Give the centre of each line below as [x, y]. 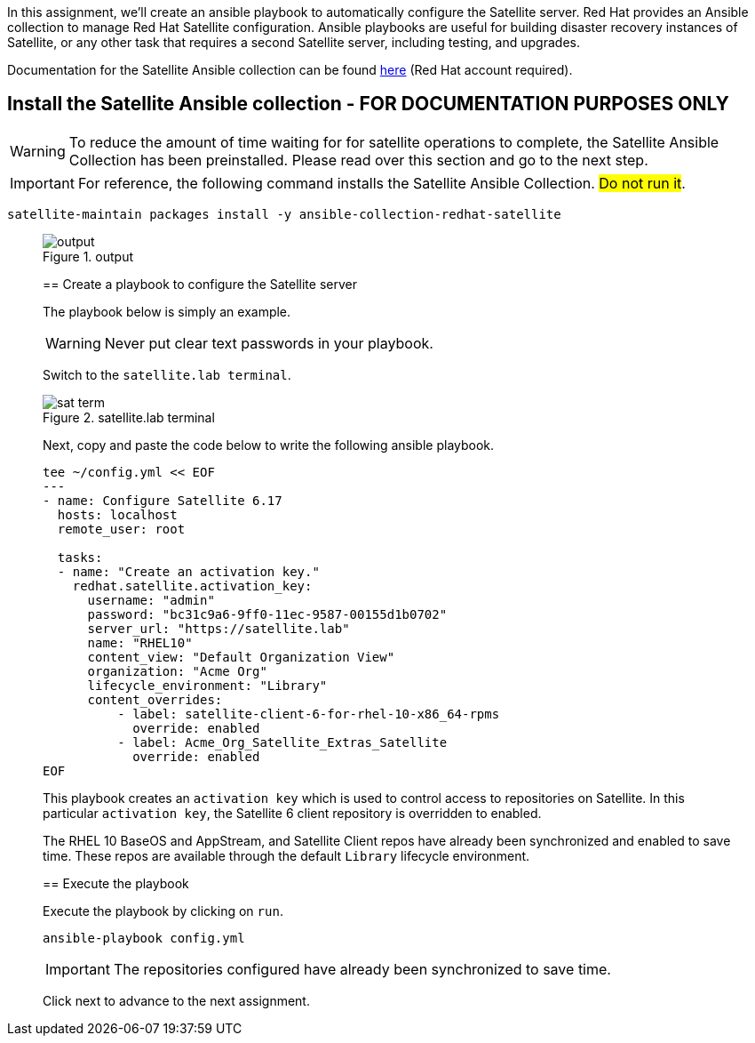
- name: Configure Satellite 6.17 [163, 500]
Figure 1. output [88, 256]
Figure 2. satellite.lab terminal [129, 417]
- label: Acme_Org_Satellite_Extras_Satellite [282, 742]
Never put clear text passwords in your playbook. [269, 343]
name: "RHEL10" [140, 642]
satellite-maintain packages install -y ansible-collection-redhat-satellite [284, 214]
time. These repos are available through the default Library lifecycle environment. [286, 855]
